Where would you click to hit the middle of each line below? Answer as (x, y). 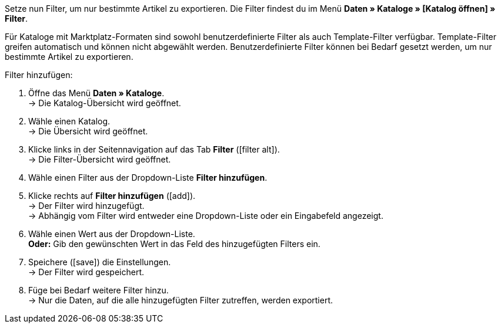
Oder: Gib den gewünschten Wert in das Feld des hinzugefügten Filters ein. (174, 244)
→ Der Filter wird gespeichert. (86, 272)
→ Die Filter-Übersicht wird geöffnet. (100, 159)
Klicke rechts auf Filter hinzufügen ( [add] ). (112, 196)
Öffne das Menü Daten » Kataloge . (96, 93)
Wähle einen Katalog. (69, 121)
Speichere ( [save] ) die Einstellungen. (100, 262)
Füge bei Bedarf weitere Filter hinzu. (98, 290)
